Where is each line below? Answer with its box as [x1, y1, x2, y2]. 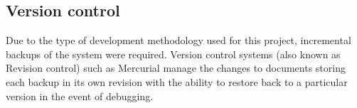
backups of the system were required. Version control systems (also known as [6, 46, 341, 61]
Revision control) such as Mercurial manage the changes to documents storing [6, 60, 346, 75]
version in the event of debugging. [6, 88, 154, 103]
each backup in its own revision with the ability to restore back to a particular [6, 74, 348, 89]
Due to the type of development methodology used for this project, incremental [6, 33, 351, 48]
